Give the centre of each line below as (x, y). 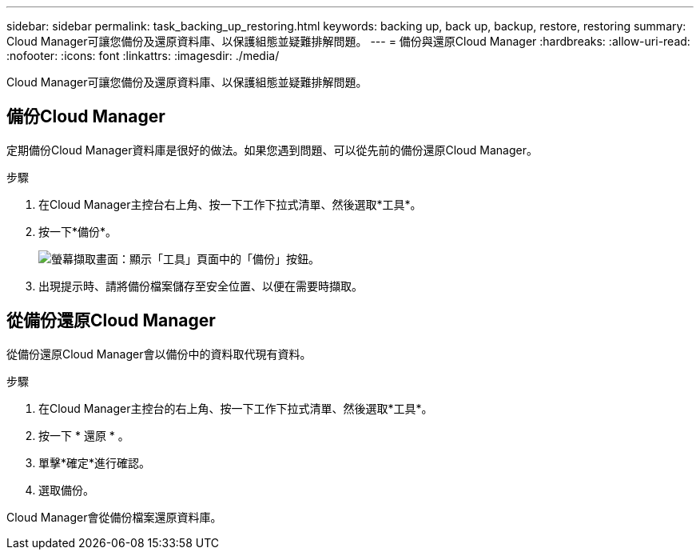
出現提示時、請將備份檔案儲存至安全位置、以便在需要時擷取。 (201, 286)
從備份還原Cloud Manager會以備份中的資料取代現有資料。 (159, 354)
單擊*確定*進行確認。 (95, 462)
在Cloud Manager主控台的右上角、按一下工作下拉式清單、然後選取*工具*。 (236, 408)
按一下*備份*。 (78, 231)
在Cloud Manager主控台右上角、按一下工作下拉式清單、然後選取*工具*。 (230, 204)
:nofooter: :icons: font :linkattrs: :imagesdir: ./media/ (143, 56)
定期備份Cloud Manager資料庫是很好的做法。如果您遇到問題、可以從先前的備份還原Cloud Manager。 (272, 150)
